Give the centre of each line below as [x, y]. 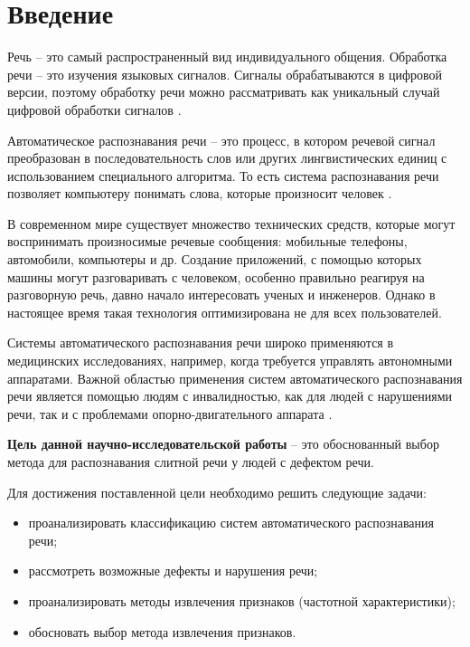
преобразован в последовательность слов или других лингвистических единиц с [227, 158]
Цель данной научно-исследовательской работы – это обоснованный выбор [223, 444]
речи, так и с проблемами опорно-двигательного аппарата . [170, 413]
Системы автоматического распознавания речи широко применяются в [201, 343]
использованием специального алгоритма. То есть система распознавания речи [223, 175]
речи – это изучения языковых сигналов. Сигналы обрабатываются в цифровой [225, 74]
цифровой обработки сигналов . [94, 109]
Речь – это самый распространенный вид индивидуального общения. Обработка [227, 57]
